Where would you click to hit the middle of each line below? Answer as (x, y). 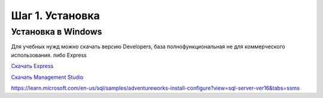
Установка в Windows (57, 32)
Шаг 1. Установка (55, 16)
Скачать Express (32, 66)
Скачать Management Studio (47, 77)
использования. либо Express (49, 55)
